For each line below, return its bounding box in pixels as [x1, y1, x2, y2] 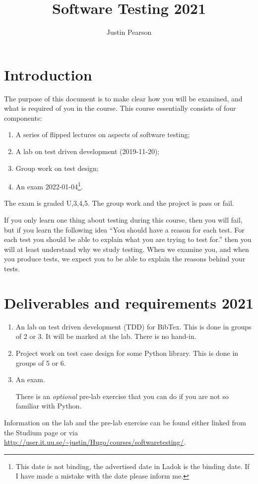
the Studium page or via [4, 427, 78, 437]
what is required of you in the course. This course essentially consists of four [4, 103, 236, 113]
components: [4, 112, 42, 123]
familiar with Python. [15, 401, 82, 411]
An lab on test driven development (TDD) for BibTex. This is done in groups [15, 321, 252, 331]
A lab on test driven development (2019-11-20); [15, 146, 160, 157]
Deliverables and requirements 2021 [4, 292, 254, 313]
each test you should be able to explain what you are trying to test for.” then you [4, 234, 252, 244]
